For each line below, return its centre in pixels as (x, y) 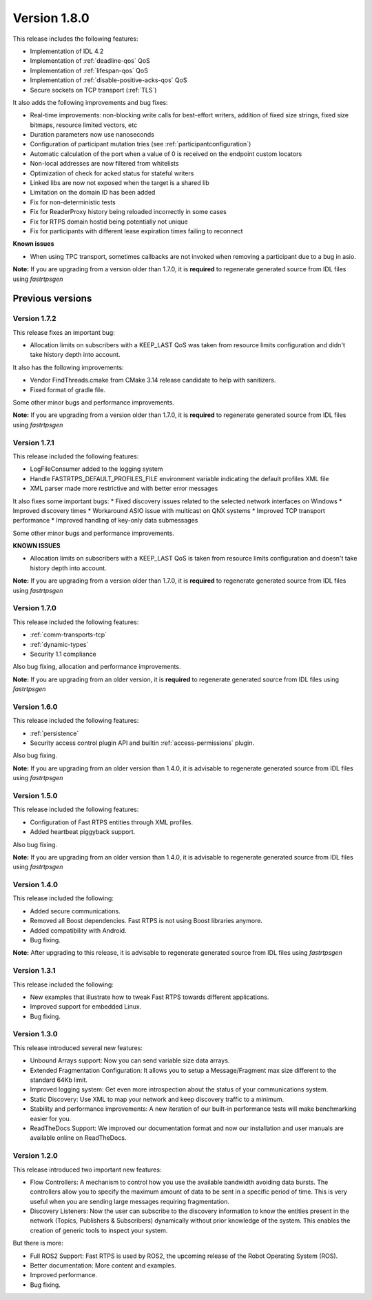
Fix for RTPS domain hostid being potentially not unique (109, 222)
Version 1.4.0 (35, 885)
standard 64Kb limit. (59, 1080)
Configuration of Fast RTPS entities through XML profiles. (111, 822)
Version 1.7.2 (34, 319)
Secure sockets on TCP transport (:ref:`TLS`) (93, 90)
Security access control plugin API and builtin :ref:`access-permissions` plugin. (142, 743)
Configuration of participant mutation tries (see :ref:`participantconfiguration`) (141, 144)
